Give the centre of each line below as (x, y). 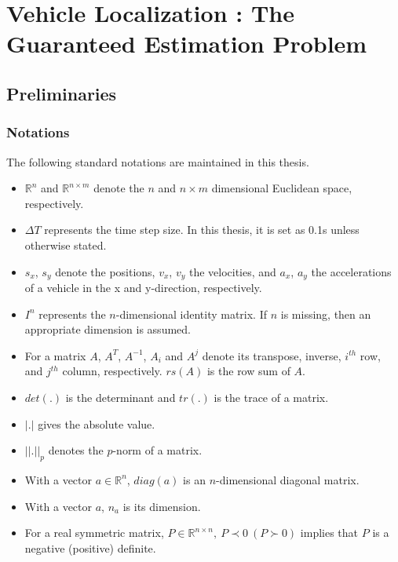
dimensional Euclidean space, (282, 188)
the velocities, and (232, 271)
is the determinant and (120, 397)
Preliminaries (62, 93)
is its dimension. (162, 506)
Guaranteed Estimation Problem (187, 44)
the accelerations (351, 271)
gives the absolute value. (97, 423)
